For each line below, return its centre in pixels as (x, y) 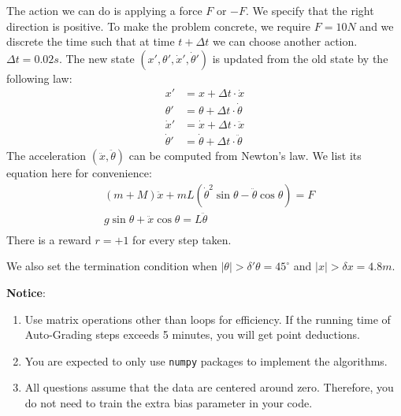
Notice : (26, 293)
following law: (39, 78)
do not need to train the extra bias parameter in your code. (169, 403)
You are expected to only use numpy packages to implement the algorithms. (206, 360)
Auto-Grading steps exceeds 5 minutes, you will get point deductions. (192, 334)
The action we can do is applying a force (104, 10)
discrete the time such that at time (91, 41)
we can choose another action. (285, 41)
